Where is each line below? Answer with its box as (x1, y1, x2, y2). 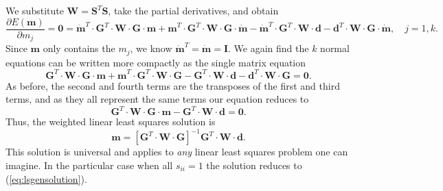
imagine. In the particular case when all (5, 158, 173, 173)
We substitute (5, 3, 64, 17)
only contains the (43, 41, 115, 55)
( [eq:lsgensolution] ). (5, 171, 87, 186)
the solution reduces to (206, 158, 302, 173)
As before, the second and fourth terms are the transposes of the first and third (5, 78, 340, 92)
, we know (130, 41, 172, 55)
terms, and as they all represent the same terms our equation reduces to (5, 92, 309, 106)
